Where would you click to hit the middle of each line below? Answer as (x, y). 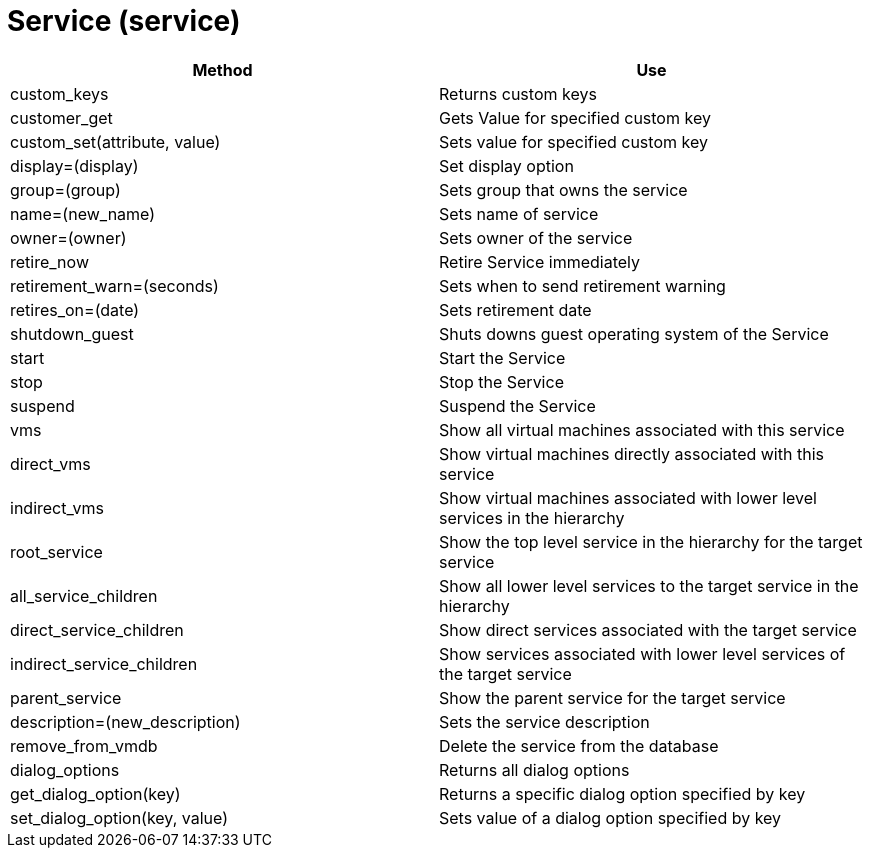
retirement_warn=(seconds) (114, 285)
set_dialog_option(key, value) (119, 817)
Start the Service (502, 357)
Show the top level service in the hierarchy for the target (651, 541)
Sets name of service (519, 213)
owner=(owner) (68, 237)
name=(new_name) (83, 213)
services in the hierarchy (532, 517)
